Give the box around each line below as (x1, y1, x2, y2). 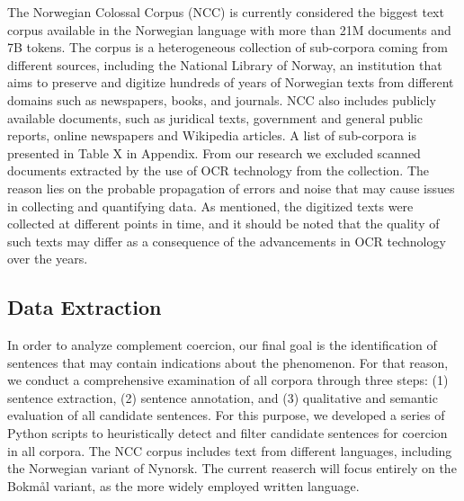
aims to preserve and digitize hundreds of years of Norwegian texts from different (7, 73, 454, 92)
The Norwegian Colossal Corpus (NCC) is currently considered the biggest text (7, 3, 444, 21)
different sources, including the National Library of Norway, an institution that (7, 55, 442, 74)
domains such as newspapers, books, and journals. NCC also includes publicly (7, 90, 436, 109)
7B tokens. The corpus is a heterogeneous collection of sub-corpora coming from (7, 38, 448, 57)
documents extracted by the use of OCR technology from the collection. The (7, 161, 429, 180)
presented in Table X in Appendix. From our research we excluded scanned (7, 143, 421, 162)
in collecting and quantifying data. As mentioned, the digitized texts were (7, 196, 414, 215)
